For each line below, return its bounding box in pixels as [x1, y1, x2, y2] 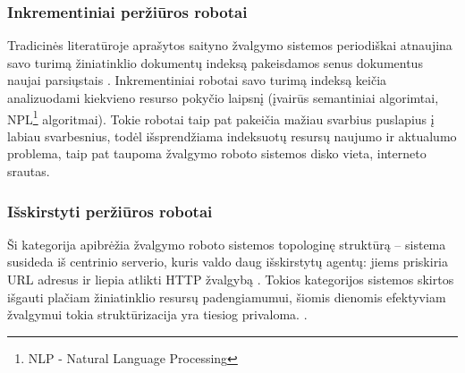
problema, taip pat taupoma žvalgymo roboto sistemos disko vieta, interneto [7, 144, 427, 163]
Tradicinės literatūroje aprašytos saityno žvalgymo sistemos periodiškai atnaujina [7, 36, 452, 55]
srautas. [7, 162, 50, 181]
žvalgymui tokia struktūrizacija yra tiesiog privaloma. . [7, 305, 308, 324]
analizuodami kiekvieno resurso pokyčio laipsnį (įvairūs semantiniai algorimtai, [7, 89, 439, 106]
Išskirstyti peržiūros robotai [7, 199, 213, 222]
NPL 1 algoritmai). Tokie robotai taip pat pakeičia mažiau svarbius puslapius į [7, 106, 435, 128]
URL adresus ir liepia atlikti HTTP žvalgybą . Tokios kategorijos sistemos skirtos [7, 270, 454, 289]
